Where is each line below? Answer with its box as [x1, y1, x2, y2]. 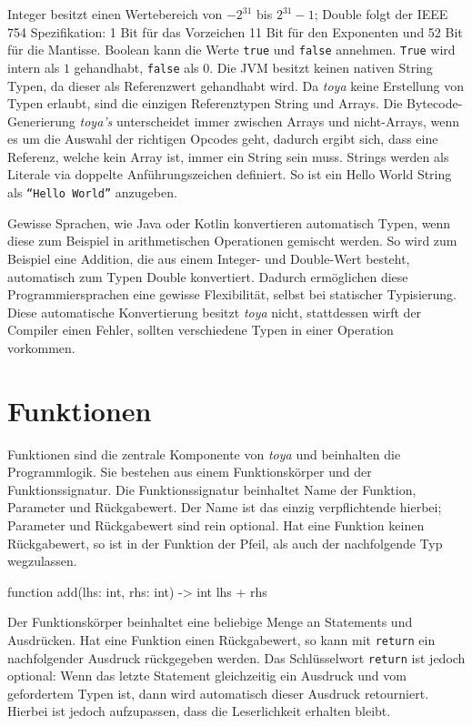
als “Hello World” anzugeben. [7, 183, 177, 202]
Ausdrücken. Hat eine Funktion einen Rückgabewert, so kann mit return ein [7, 630, 436, 649]
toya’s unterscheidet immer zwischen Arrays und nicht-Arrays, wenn [79, 111, 459, 130]
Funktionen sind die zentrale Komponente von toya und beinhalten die [7, 444, 401, 463]
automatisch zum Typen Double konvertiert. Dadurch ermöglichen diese [7, 267, 408, 286]
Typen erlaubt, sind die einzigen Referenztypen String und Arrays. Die [7, 94, 403, 113]
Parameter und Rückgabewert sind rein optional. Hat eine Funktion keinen [7, 515, 425, 534]
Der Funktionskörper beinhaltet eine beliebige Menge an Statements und [7, 612, 413, 631]
